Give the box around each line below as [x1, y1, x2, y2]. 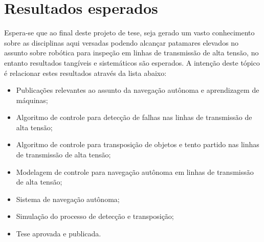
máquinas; [16, 94, 48, 105]
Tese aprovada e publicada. [16, 228, 101, 239]
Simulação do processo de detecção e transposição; [16, 211, 174, 221]
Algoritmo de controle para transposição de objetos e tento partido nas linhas [16, 139, 259, 150]
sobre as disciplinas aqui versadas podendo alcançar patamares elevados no [4, 37, 239, 48]
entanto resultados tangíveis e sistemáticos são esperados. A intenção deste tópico [4, 57, 260, 68]
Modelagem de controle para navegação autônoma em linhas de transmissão [16, 166, 254, 177]
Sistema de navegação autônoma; [16, 193, 120, 204]
